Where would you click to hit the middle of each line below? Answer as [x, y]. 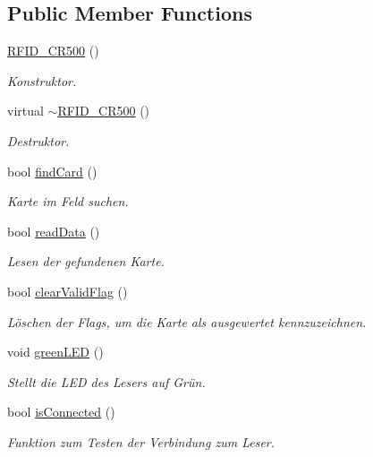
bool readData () [54, 231]
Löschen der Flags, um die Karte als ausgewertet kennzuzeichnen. [187, 321]
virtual [25, 111]
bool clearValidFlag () [68, 291]
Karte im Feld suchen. [68, 201]
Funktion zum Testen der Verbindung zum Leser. [141, 441]
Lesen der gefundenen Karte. [86, 261]
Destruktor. [38, 140]
